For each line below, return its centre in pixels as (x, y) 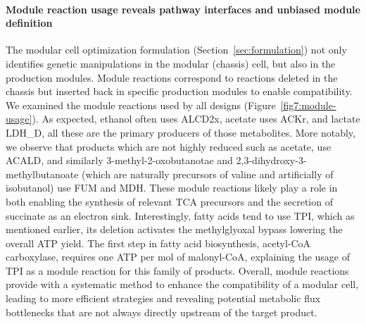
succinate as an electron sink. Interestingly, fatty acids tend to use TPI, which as (180, 215)
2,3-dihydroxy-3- (271, 160)
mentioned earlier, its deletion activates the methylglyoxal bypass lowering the (174, 229)
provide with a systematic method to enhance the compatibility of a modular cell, (182, 284)
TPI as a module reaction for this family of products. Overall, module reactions (177, 270)
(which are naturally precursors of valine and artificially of (208, 174)
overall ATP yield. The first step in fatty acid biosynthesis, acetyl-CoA (158, 243)
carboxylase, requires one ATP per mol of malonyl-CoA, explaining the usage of (178, 257)
